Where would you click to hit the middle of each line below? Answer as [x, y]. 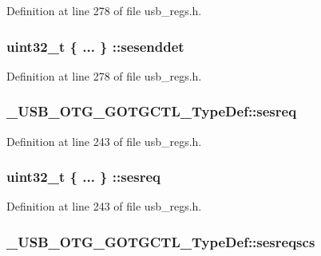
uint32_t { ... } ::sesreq [84, 177]
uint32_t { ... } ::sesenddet [95, 46]
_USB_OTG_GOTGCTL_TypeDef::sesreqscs [161, 241]
